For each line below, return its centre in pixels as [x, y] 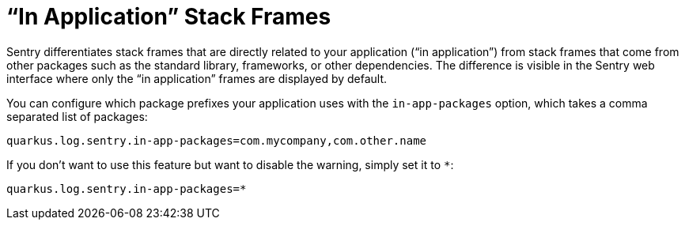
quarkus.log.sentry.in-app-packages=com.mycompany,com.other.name [217, 140]
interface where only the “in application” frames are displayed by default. [197, 78]
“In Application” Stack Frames [169, 17]
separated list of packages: [77, 116]
